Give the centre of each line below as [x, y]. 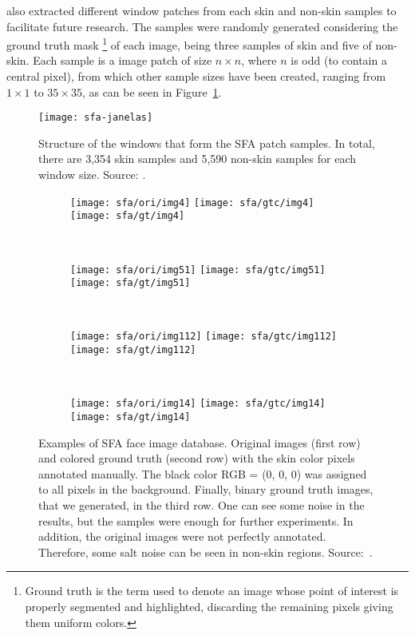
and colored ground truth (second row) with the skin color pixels [197, 458]
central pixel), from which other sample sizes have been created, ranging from [196, 76]
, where [259, 60]
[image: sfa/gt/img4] [128, 216]
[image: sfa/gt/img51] [130, 283]
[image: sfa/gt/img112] [133, 350]
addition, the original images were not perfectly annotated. [182, 536]
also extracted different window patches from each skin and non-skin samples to [202, 10]
